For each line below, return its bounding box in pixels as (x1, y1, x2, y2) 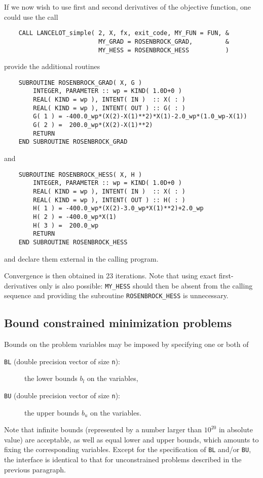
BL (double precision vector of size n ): (4, 356, 120, 366)
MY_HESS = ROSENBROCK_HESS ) (98, 46, 229, 54)
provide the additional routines (4, 61, 100, 72)
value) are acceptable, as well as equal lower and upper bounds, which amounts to (4, 434, 259, 444)
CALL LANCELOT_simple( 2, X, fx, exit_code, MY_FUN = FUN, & (18, 29, 229, 37)
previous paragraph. (4, 464, 66, 474)
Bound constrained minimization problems (4, 315, 232, 331)
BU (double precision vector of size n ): (4, 390, 120, 401)
